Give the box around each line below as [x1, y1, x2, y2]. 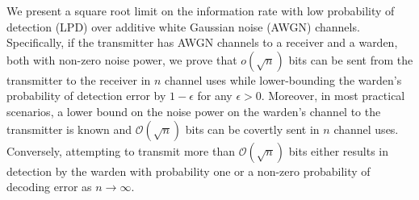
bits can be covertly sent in [185, 120, 320, 137]
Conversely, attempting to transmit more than [6, 142, 235, 159]
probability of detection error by [6, 87, 166, 104]
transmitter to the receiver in [6, 71, 151, 88]
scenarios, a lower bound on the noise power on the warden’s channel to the [6, 102, 381, 119]
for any [197, 87, 233, 104]
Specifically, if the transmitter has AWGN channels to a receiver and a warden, [6, 34, 398, 51]
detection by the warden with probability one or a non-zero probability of [6, 162, 371, 179]
